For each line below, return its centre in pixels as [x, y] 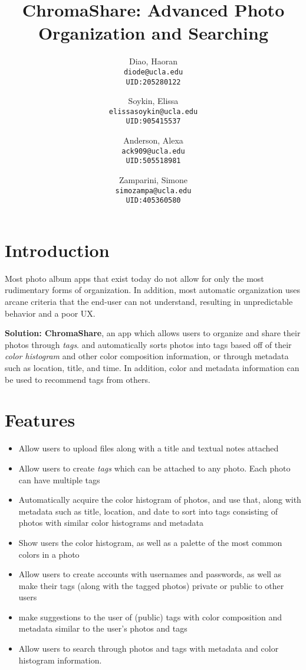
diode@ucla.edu [153, 72]
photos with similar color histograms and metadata [111, 523]
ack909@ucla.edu [153, 151]
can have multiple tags [59, 479]
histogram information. [60, 660]
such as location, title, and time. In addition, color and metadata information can [152, 368]
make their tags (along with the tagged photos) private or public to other [151, 585]
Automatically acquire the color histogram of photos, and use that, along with [160, 500]
